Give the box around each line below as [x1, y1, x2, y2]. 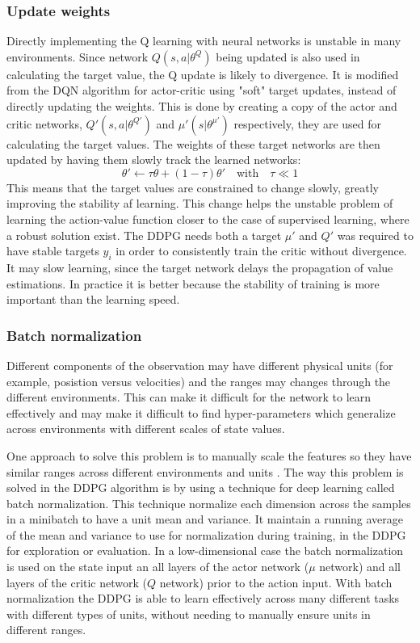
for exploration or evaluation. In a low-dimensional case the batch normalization [6, 542, 404, 559]
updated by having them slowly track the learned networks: [6, 151, 301, 168]
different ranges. [6, 621, 86, 638]
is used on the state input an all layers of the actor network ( [6, 558, 309, 575]
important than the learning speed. [6, 291, 180, 308]
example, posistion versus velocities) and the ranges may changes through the [6, 372, 391, 389]
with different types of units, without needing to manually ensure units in [6, 605, 371, 622]
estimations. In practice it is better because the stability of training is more [6, 275, 380, 292]
